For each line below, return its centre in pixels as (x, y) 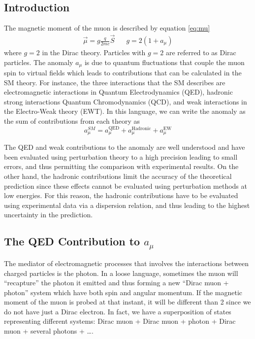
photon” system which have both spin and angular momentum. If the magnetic (123, 292)
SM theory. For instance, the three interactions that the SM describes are (115, 82)
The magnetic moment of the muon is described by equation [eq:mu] (107, 28)
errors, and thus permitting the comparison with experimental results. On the (121, 166)
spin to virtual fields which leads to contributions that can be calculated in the (123, 73)
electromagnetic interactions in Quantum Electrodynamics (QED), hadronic (118, 92)
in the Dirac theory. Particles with (94, 52)
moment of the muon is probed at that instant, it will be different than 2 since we (127, 302)
